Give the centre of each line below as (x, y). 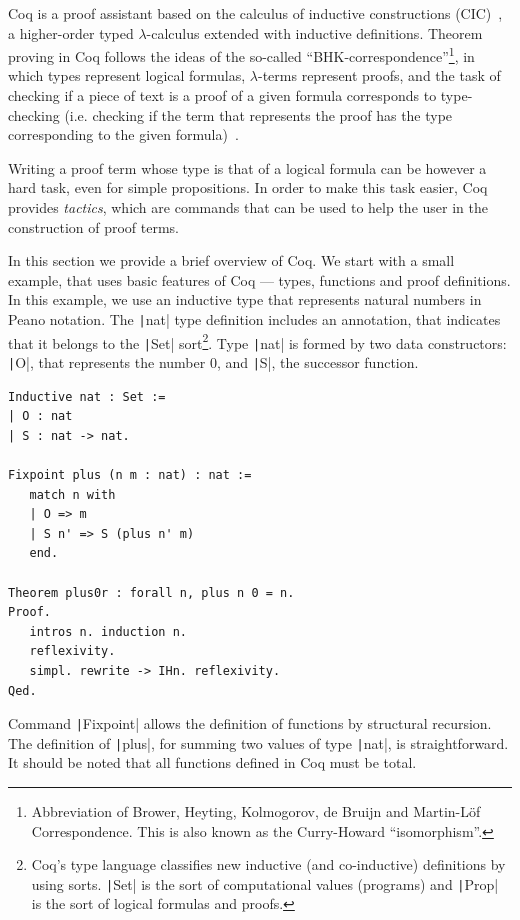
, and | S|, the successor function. (317, 361)
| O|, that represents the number (107, 361)
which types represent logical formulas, (127, 75)
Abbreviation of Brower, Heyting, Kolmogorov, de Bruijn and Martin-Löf (256, 811)
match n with (72, 494)
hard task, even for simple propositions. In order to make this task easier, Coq (248, 187)
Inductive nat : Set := (87, 396)
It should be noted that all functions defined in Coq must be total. (212, 762)
